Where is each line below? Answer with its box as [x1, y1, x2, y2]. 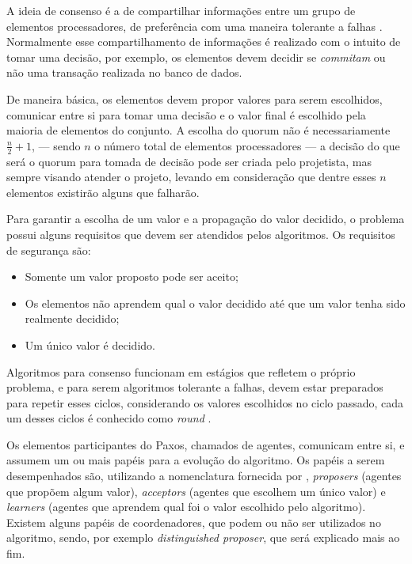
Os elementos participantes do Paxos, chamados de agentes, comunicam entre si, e [6, 436, 405, 452]
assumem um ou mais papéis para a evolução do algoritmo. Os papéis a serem [6, 452, 385, 468]
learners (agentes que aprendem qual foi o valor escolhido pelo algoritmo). [6, 498, 366, 515]
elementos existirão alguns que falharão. [6, 184, 200, 200]
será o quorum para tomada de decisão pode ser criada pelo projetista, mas [6, 153, 372, 169]
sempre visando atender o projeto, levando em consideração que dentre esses [6, 168, 376, 185]
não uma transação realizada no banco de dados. [6, 64, 242, 81]
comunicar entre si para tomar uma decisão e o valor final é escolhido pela [6, 106, 366, 123]
